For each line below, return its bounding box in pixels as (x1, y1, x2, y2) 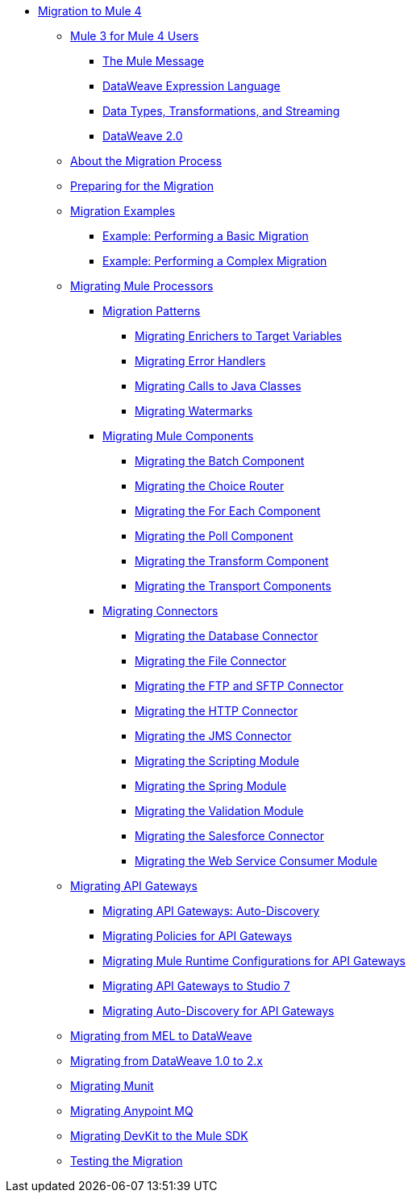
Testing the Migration (70, 1154, 183, 1168)
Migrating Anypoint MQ (70, 1104, 194, 1118)
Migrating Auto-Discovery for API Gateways (102, 1004, 335, 1018)
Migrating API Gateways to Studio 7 (102, 979, 290, 993)
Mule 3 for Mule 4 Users (70, 29, 199, 43)
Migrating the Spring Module (135, 779, 287, 793)
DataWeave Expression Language (102, 79, 281, 93)
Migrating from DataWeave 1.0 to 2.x (70, 1054, 263, 1068)
